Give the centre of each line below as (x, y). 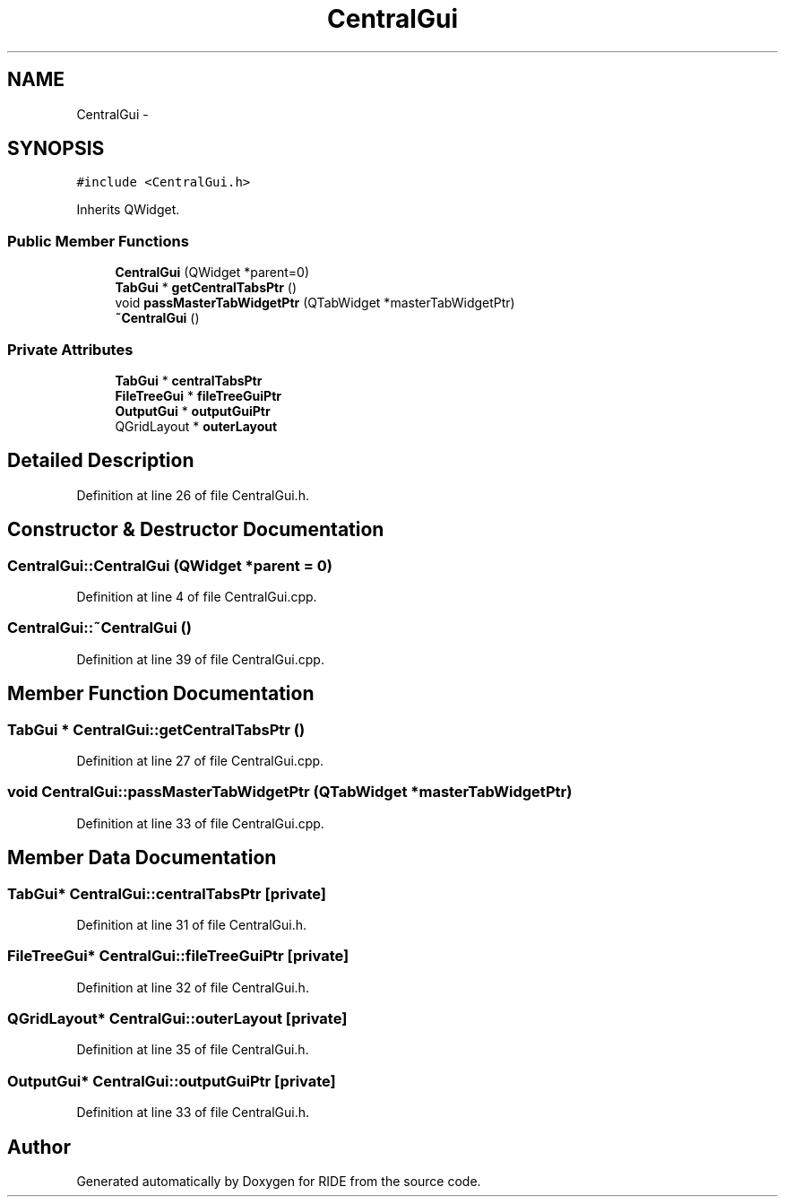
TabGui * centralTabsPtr (189, 380)
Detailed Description (101, 461)
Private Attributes (70, 349)
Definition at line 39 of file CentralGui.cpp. (200, 659)
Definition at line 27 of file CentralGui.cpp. (200, 760)
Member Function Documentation (161, 694)
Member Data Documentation (142, 858)
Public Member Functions (98, 241)
